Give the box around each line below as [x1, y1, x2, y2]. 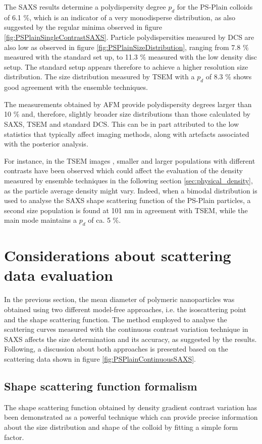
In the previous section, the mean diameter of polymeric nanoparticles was [4, 294, 235, 305]
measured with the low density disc [148, 52, 257, 62]
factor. [4, 431, 24, 442]
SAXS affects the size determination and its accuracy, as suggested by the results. [4, 333, 257, 344]
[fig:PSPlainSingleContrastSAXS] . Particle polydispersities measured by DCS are [4, 31, 254, 42]
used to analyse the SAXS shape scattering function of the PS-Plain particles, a [4, 195, 251, 206]
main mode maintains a [4, 215, 77, 225]
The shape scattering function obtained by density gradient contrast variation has [4, 402, 257, 412]
